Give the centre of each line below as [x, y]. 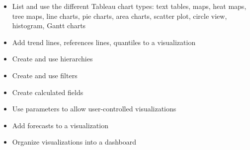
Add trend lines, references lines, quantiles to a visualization [104, 42]
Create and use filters [45, 75]
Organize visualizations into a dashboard [74, 142]
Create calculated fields [48, 92]
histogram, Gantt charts [49, 25]
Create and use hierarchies [52, 59]
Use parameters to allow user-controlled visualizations [94, 109]
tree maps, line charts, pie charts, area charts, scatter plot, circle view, [120, 16]
